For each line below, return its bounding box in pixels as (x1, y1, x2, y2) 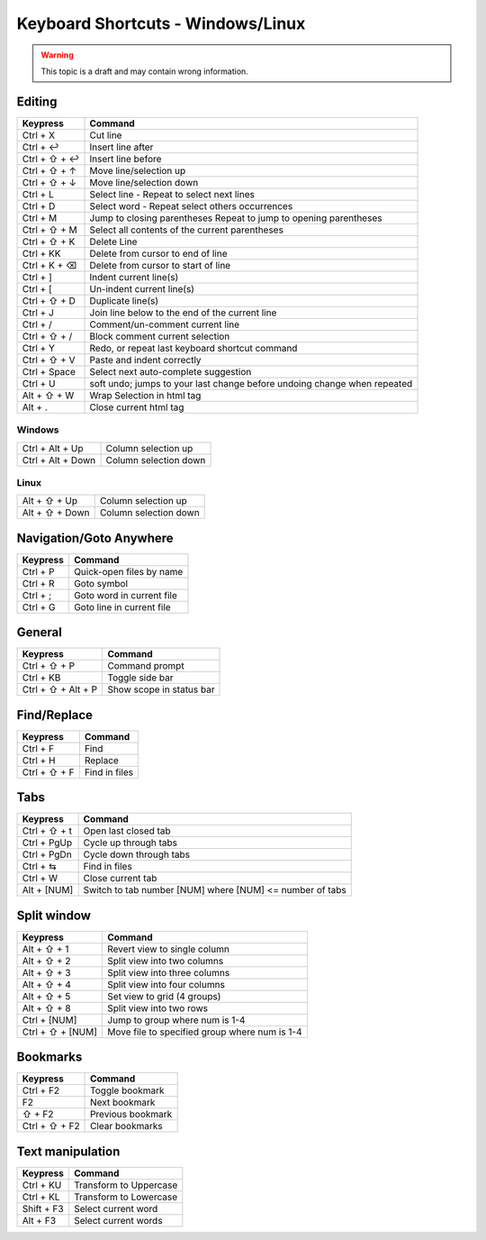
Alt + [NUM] (22, 884, 74, 897)
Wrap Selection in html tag (89, 388, 202, 401)
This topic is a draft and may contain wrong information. (40, 66, 249, 77)
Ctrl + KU (22, 1179, 62, 1191)
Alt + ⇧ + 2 (22, 954, 71, 967)
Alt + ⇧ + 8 (22, 1001, 71, 1014)
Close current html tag (89, 401, 184, 414)
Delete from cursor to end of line (89, 247, 229, 260)
